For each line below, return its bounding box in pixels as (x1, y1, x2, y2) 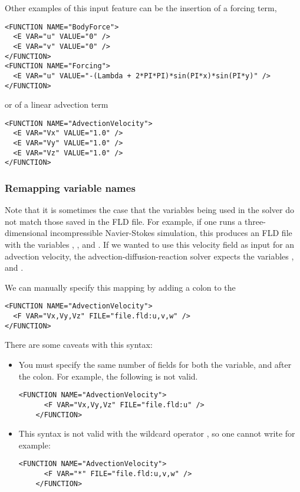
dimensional (5, 227, 48, 239)
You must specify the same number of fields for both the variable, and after (18, 358, 292, 370)
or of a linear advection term (5, 98, 108, 111)
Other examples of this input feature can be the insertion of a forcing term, (5, 2, 277, 14)
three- (245, 215, 266, 227)
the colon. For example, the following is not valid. (18, 370, 198, 382)
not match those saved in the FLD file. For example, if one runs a (5, 215, 242, 227)
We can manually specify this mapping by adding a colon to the (5, 281, 236, 293)
